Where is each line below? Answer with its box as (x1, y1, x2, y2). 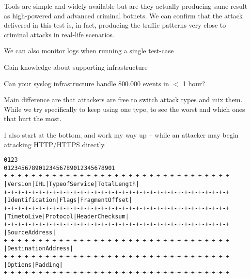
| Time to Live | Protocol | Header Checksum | (4, 213, 129, 220)
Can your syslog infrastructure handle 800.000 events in (4, 78, 169, 88)
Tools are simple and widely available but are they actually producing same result (4, 1, 248, 11)
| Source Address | (4, 229, 56, 236)
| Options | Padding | (4, 261, 63, 268)
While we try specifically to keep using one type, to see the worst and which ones (4, 104, 245, 114)
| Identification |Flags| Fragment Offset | (4, 197, 132, 204)
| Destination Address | (4, 245, 74, 252)
